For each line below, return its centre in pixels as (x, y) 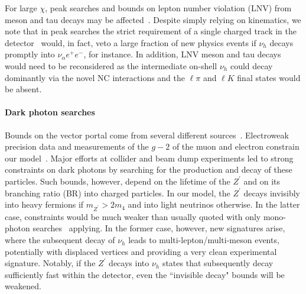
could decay (251, 65)
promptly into (30, 54)
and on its (262, 181)
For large (21, 8)
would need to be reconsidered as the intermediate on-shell (111, 65)
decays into (129, 263)
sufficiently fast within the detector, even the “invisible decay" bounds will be (145, 274)
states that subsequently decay (218, 263)
